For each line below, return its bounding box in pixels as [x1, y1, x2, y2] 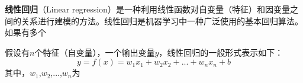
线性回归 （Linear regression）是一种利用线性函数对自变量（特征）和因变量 [5, 3, 290, 15]
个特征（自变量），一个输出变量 [34, 46, 155, 58]
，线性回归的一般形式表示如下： [159, 46, 283, 58]
